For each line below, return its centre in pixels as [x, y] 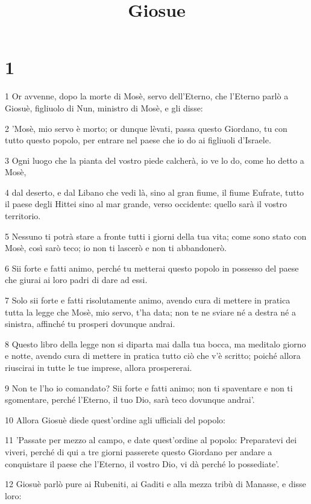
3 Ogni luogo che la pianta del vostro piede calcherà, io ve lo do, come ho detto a [155, 160]
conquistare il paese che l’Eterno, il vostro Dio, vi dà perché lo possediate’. [142, 463]
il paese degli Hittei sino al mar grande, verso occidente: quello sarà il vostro [146, 204]
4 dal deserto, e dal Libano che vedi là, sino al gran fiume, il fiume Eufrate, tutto [155, 192]
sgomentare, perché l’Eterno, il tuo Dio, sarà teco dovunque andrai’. [130, 400]
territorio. [23, 216]
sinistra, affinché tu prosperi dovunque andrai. [90, 324]
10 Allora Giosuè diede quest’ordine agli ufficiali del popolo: [115, 419]
